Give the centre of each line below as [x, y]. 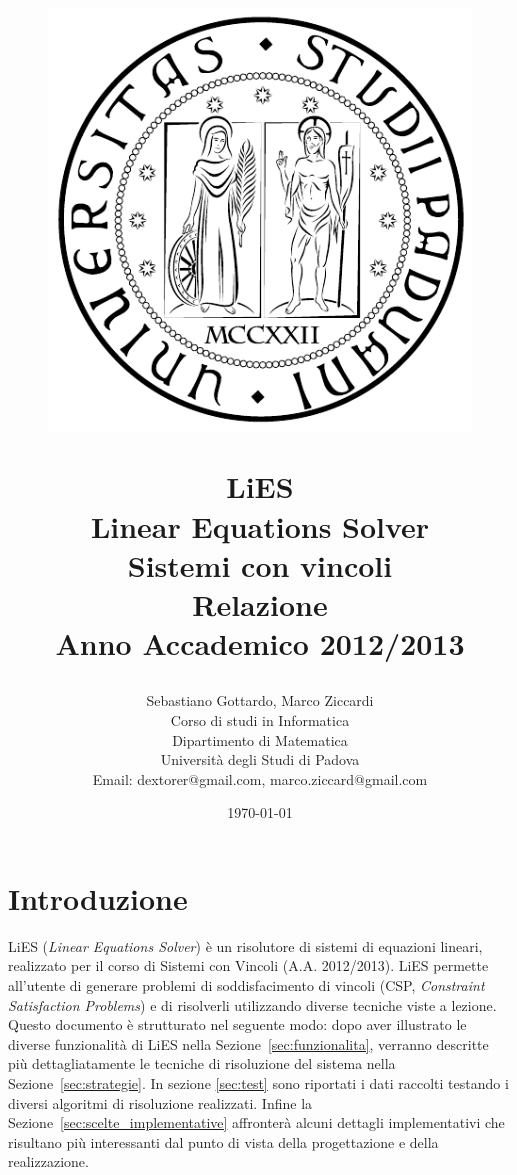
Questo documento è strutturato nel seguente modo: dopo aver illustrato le [237, 1024]
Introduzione [98, 897]
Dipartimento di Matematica [260, 739]
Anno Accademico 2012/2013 [260, 643]
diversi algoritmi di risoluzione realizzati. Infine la [160, 1102]
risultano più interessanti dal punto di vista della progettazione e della [223, 1141]
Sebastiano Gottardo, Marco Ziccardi [260, 700]
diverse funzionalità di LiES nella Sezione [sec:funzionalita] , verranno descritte [248, 1043]
